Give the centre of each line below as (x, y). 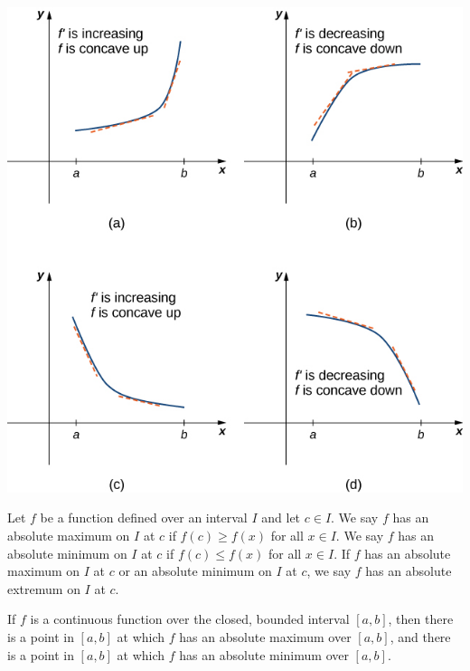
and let (281, 518)
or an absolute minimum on (195, 571)
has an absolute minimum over (264, 654)
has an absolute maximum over (265, 637)
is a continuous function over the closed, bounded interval (190, 619)
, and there (420, 637)
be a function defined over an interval (144, 518)
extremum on (44, 588)
